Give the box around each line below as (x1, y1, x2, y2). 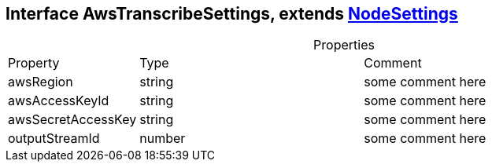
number (139, 130, 186, 147)
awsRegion (8, 74, 73, 90)
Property (8, 55, 60, 71)
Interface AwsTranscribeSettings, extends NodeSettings (6, 4, 458, 24)
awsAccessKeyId (8, 93, 109, 109)
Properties (313, 37, 375, 53)
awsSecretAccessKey (8, 111, 137, 128)
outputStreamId (8, 130, 100, 147)
